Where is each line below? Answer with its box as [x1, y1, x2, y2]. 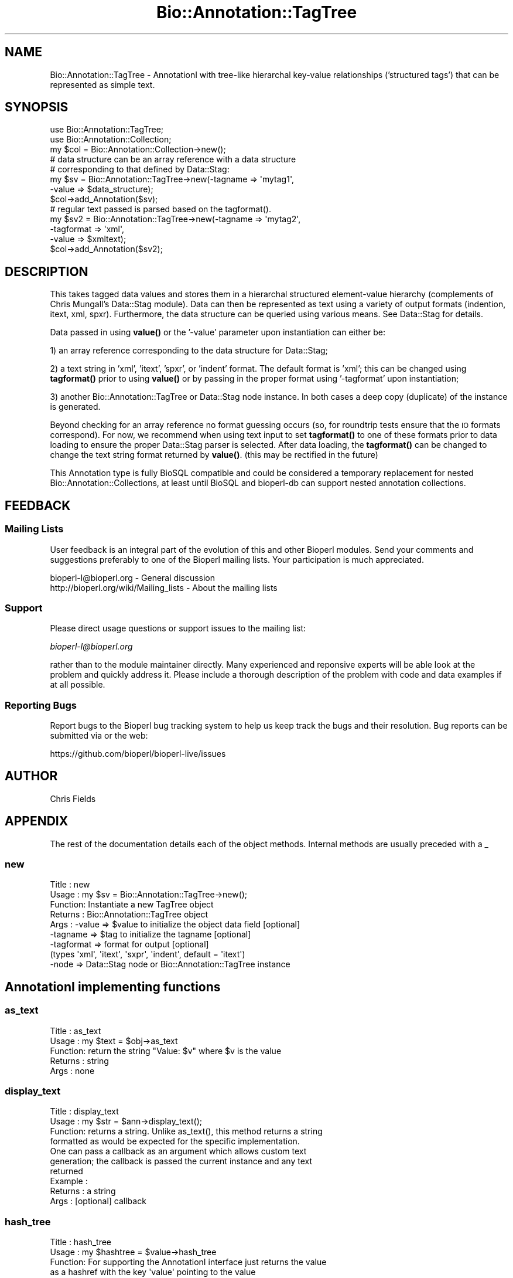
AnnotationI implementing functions [5, 979, 221, 994]
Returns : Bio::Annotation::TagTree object [50, 909, 208, 920]
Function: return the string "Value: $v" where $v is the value [50, 1045, 282, 1056]
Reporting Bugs [5, 699, 77, 711]
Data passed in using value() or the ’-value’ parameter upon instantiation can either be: [50, 327, 385, 338]
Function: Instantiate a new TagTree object [50, 899, 214, 910]
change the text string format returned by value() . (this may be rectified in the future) [50, 450, 378, 460]
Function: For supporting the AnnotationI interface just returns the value [50, 1257, 327, 1267]
